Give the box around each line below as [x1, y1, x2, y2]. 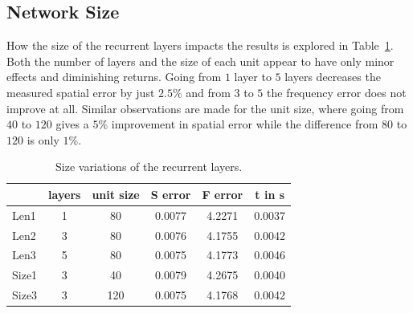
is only [27, 131, 59, 148]
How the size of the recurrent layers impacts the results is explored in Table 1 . [6, 37, 394, 54]
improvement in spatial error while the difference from [111, 116, 378, 132]
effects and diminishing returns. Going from [6, 68, 222, 85]
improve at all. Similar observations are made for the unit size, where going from [6, 100, 404, 116]
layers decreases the [284, 68, 381, 85]
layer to [234, 68, 272, 85]
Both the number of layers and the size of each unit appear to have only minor [6, 52, 395, 69]
